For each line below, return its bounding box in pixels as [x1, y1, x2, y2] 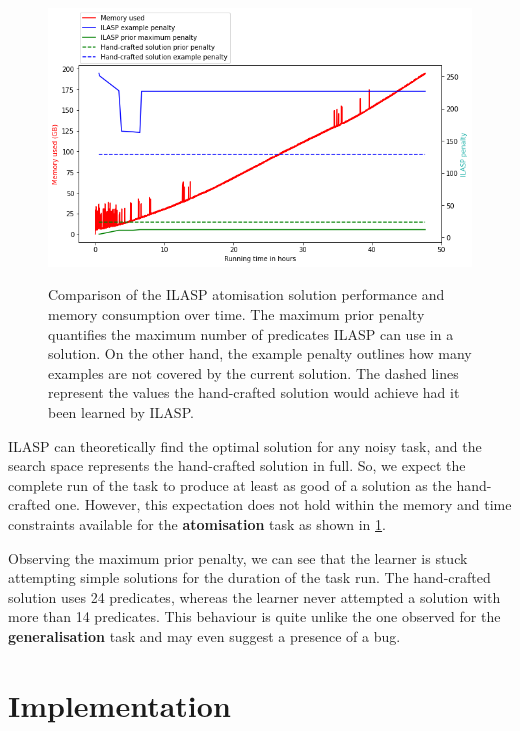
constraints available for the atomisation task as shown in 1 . [8, 513, 386, 534]
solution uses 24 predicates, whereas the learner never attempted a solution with [8, 586, 501, 607]
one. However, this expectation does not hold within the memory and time [55, 494, 512, 515]
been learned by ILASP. [48, 401, 194, 422]
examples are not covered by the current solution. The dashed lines [48, 362, 459, 383]
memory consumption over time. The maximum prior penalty [48, 304, 425, 324]
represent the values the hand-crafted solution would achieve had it [48, 382, 460, 403]
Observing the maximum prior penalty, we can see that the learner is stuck [8, 547, 468, 568]
